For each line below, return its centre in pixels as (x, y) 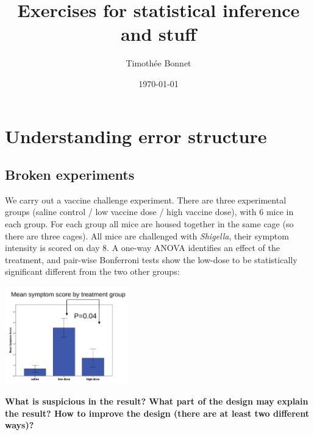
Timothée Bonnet (159, 63)
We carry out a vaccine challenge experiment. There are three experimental (146, 200)
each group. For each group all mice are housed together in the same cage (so (149, 224)
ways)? (20, 425)
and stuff (159, 34)
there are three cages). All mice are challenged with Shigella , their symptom (147, 235)
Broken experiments (70, 175)
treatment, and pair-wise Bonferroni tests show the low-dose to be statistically (151, 259)
